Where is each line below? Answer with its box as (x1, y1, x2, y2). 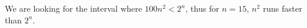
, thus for (185, 2, 219, 14)
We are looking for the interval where (5, 2, 142, 14)
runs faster (263, 2, 302, 14)
